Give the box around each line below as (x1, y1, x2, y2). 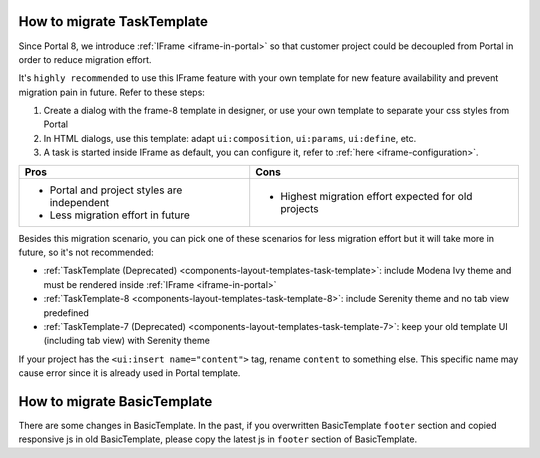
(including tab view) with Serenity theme (43, 335, 210, 347)
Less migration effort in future (49, 208, 190, 222)
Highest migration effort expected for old (280, 189, 473, 203)
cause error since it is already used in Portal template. (18, 367, 241, 379)
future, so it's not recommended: (18, 246, 154, 259)
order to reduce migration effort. (18, 53, 152, 65)
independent (49, 195, 110, 209)
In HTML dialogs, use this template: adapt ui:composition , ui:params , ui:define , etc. (43, 132, 417, 144)
